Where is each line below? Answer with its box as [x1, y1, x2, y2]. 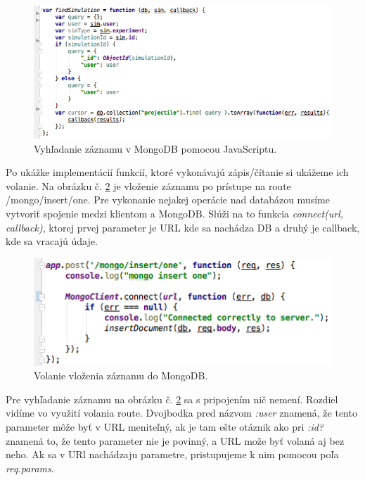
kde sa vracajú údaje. [6, 234, 98, 248]
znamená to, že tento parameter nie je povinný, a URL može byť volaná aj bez [6, 433, 345, 448]
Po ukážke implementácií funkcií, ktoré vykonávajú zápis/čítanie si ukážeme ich [6, 165, 349, 179]
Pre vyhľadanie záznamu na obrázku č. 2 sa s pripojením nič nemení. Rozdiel [6, 391, 338, 406]
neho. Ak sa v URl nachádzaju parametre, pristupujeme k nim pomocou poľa [6, 447, 339, 462]
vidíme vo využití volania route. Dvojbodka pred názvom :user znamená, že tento [6, 405, 357, 420]
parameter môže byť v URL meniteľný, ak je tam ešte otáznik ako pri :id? [6, 419, 324, 434]
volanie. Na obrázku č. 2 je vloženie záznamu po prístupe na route [6, 178, 291, 193]
